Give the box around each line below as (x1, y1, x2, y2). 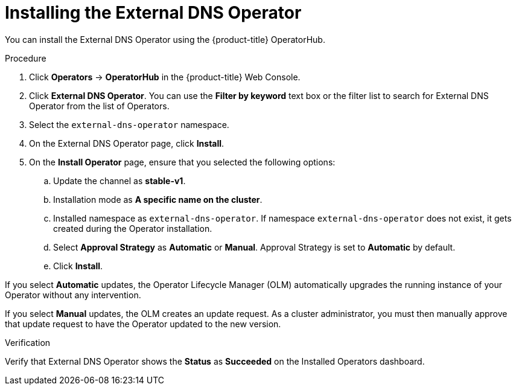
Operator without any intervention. (5, 289, 141, 300)
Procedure (5, 53, 46, 63)
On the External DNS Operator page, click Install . (29, 138, 225, 149)
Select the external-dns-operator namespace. (29, 119, 229, 130)
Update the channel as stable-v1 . (53, 175, 186, 186)
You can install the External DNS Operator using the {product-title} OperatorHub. (5, 34, 325, 45)
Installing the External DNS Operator (5, 2, 302, 23)
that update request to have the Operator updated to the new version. (5, 318, 281, 329)
